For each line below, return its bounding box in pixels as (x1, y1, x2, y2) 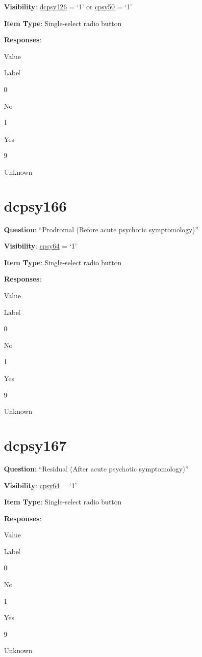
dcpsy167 (4, 435, 67, 455)
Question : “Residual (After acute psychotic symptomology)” (4, 463, 189, 473)
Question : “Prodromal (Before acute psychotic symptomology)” (4, 224, 199, 234)
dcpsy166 (4, 195, 67, 216)
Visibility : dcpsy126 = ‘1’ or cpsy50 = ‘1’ (4, 1, 132, 11)
